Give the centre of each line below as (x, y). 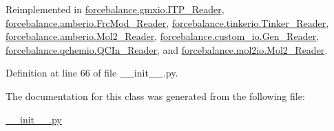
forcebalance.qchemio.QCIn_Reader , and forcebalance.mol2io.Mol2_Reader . (167, 49)
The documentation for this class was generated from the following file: (155, 95)
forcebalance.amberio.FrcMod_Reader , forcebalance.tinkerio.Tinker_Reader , (167, 22)
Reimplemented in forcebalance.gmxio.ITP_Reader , (115, 9)
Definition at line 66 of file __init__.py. (92, 73)
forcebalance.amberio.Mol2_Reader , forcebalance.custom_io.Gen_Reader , (163, 36)
